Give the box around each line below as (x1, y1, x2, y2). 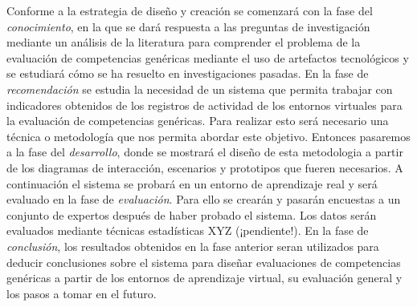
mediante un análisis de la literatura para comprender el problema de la (6, 34, 361, 50)
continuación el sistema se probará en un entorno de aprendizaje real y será (6, 175, 378, 192)
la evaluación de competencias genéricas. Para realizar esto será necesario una (6, 112, 389, 129)
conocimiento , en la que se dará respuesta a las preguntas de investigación (6, 18, 370, 34)
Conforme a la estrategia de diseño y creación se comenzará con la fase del (6, 2, 373, 18)
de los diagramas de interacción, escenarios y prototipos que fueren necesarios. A (6, 159, 403, 176)
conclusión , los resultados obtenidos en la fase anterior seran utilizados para (6, 237, 379, 254)
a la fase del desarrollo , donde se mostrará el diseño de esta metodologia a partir (6, 143, 403, 160)
